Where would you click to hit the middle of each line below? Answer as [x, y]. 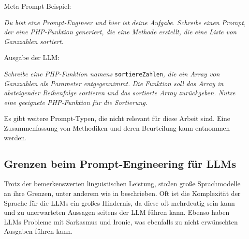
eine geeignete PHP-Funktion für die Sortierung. [76, 102]
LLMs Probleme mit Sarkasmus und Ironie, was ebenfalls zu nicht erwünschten [121, 221]
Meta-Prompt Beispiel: [37, 6]
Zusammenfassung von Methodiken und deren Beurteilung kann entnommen [117, 128]
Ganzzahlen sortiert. [34, 41]
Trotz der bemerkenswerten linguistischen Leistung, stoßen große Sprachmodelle [122, 184]
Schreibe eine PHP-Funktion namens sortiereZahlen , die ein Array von [112, 73]
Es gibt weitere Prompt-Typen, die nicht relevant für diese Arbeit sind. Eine [117, 118]
